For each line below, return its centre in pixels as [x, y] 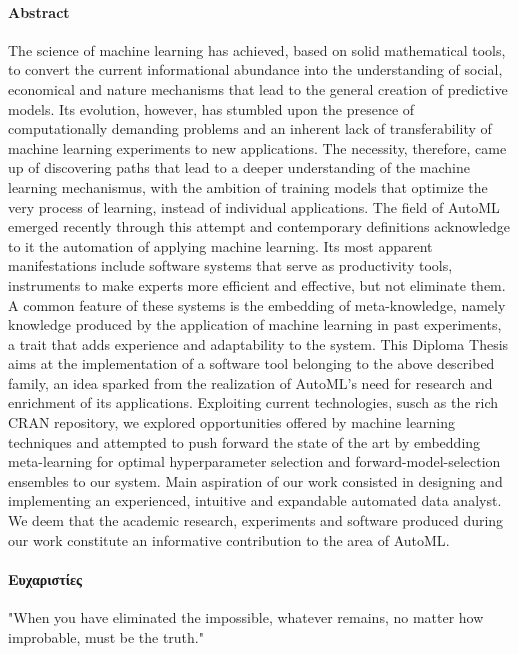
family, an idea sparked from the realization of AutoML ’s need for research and [250, 382]
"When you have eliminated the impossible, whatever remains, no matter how [246, 617]
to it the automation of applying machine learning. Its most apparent [220, 245]
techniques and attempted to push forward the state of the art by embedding [244, 441]
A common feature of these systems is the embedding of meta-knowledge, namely [257, 304]
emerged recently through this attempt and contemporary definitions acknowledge [259, 226]
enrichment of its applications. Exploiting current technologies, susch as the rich [253, 402]
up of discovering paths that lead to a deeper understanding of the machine [239, 167]
